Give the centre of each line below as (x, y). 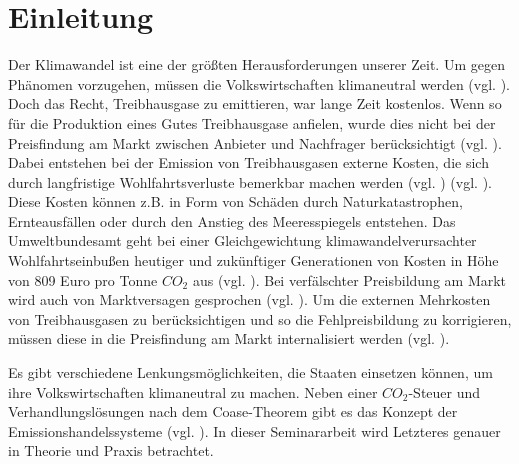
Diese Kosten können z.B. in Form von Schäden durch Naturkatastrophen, (235, 201)
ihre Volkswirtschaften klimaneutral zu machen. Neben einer (193, 391)
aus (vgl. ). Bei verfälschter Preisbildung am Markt (349, 279)
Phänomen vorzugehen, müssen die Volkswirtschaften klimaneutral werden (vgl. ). (259, 83)
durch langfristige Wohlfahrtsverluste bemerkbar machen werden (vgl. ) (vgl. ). (250, 181)
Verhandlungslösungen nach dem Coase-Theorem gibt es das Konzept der (233, 411)
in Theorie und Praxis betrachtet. (111, 450)
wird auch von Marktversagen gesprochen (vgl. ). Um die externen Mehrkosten (249, 299)
